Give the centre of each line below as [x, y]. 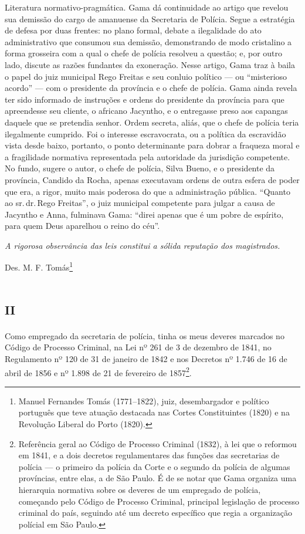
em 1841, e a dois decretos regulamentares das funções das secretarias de [149, 455]
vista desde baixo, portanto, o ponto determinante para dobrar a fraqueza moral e [152, 145]
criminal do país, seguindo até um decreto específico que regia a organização [155, 513]
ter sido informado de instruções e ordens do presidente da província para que [145, 99]
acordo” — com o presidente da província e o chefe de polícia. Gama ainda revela [151, 88]
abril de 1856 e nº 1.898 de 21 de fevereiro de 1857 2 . [98, 371]
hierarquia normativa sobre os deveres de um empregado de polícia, [140, 490]
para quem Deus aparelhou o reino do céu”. [82, 226]
